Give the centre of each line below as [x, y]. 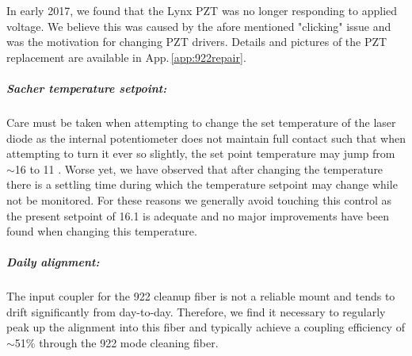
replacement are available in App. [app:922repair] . [126, 57]
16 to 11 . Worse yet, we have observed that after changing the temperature [199, 168]
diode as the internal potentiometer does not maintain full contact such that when [206, 138]
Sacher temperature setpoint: [87, 88]
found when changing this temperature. [102, 231]
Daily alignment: [53, 262]
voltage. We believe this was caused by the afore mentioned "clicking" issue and [199, 26]
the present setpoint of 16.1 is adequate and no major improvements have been [198, 215]
